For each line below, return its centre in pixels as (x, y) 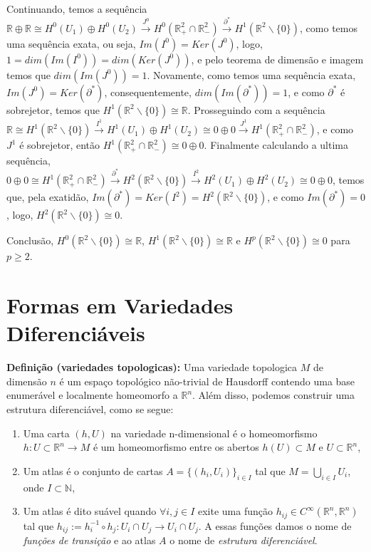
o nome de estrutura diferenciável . (244, 540)
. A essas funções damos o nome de (275, 525)
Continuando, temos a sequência (77, 9)
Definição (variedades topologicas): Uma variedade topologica (152, 367)
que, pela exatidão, (48, 197)
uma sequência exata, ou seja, (71, 43)
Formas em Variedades (120, 305)
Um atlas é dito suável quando (90, 511)
